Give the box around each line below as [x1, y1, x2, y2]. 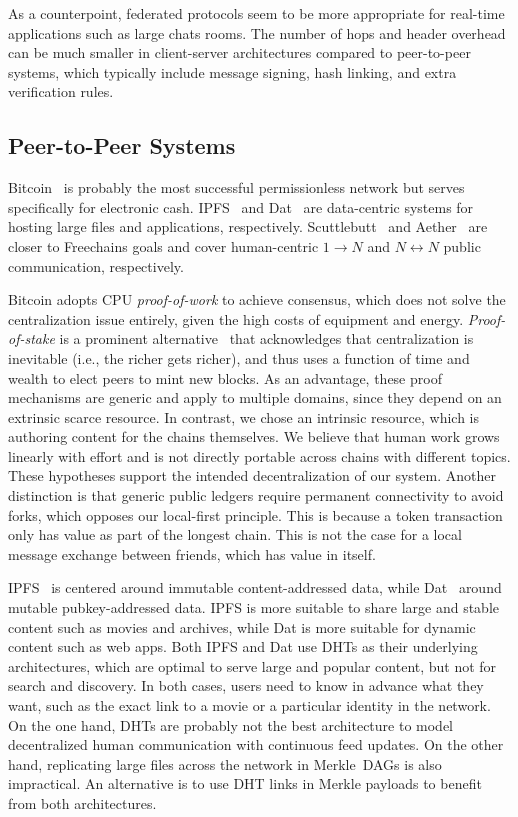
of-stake [8, 328, 55, 349]
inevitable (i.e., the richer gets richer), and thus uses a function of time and [8, 347, 470, 368]
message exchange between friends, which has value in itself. [8, 543, 376, 564]
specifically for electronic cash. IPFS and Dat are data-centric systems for [8, 196, 474, 217]
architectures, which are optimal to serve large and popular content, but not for [8, 655, 497, 676]
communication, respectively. [8, 255, 184, 276]
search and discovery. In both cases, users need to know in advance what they [8, 675, 484, 696]
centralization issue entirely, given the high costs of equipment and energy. [8, 308, 464, 329]
